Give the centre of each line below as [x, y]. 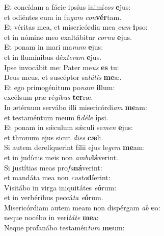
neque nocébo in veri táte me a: [51, 217]
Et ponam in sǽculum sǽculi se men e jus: [69, 127]
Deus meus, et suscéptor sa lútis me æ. [63, 77]
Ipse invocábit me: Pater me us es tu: [62, 67]
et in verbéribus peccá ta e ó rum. [54, 197]
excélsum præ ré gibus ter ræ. [49, 97]
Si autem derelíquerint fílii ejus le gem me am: [75, 147]
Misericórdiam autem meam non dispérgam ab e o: [82, 207]
